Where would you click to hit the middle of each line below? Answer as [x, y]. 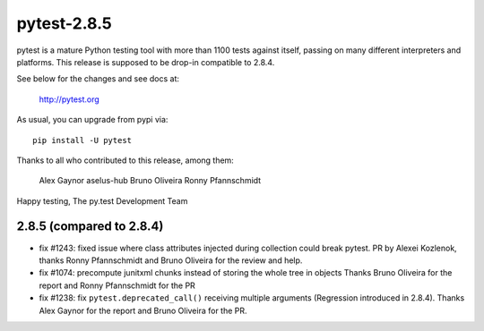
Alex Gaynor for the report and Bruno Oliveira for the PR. [143, 310]
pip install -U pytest [82, 140]
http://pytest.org [69, 99]
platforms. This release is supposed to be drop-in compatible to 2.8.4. [146, 62]
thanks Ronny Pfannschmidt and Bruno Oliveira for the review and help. [171, 260]
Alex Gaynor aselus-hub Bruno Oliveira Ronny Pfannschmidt [150, 181]
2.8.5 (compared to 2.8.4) [90, 227]
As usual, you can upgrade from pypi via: [92, 120]
